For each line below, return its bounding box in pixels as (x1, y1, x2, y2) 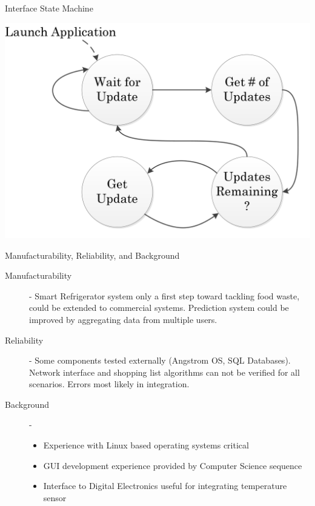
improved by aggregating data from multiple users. (29, 313, 217, 325)
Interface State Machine (5, 2, 93, 14)
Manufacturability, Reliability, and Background (5, 248, 180, 261)
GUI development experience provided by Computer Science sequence (43, 459, 302, 471)
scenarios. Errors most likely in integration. (29, 378, 190, 390)
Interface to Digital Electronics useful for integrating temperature (43, 479, 287, 492)
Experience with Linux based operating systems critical (43, 439, 249, 451)
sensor (43, 491, 67, 504)
